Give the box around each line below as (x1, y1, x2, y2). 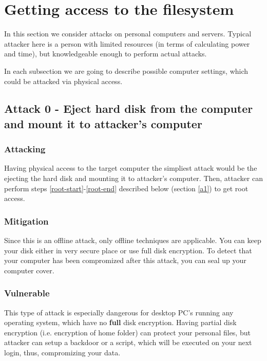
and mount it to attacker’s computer (4, 115, 202, 131)
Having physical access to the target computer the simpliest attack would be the (4, 163, 257, 173)
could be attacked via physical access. (4, 75, 123, 86)
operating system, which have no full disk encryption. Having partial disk (4, 317, 237, 328)
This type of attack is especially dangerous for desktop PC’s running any (4, 307, 234, 317)
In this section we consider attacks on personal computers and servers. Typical (4, 28, 252, 39)
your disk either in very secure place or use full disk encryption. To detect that (4, 245, 252, 255)
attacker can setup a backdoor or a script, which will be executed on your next (4, 337, 252, 348)
